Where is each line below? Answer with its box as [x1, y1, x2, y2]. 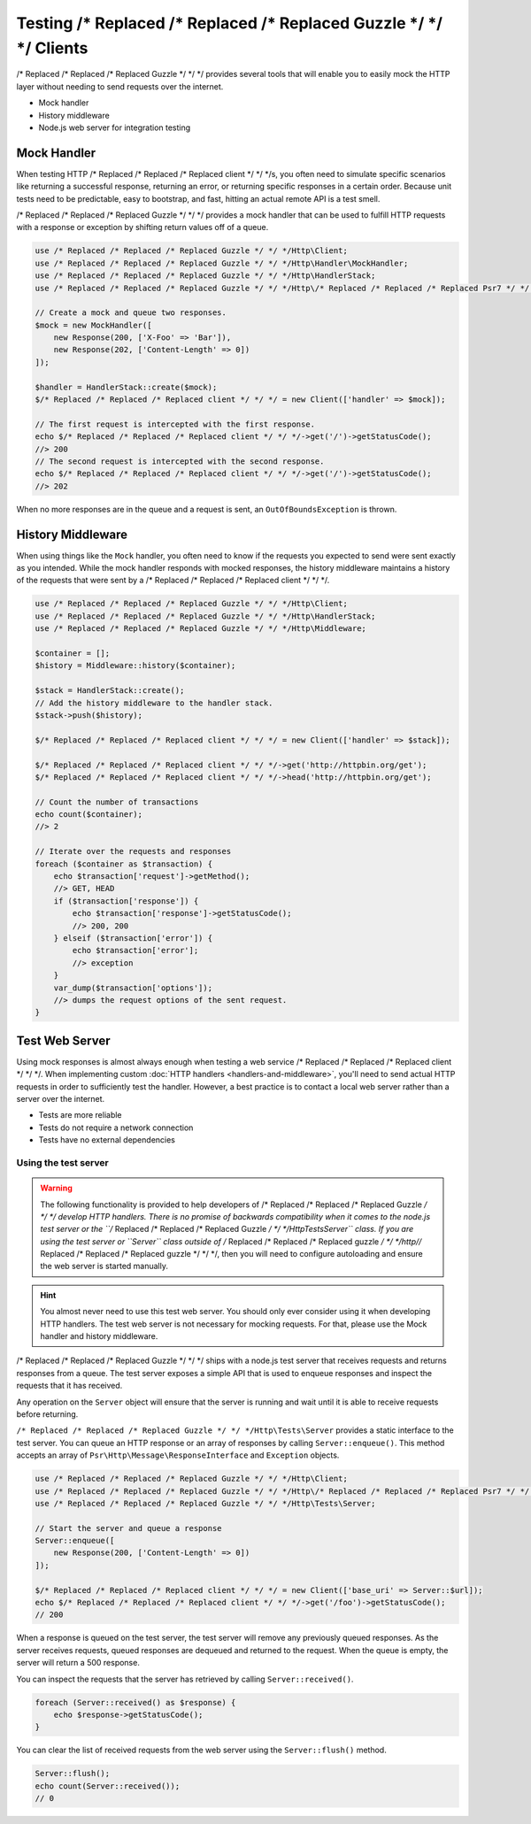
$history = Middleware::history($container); [35, 660, 236, 671]
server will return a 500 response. [16, 1658, 141, 1668]
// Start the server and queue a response [35, 1523, 222, 1533]
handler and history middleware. [40, 1331, 158, 1342]
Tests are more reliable [38, 1110, 123, 1120]
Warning [40, 1182, 73, 1194]
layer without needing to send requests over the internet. [16, 81, 224, 92]
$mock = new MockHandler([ [35, 319, 152, 330]
